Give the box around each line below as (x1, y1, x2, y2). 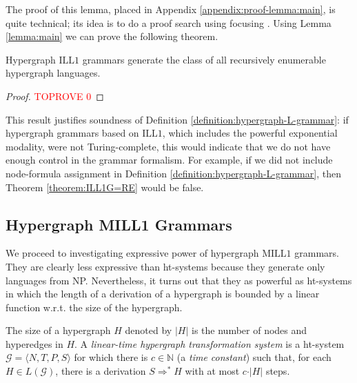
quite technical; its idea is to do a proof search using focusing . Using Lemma (6, 15, 331, 30)
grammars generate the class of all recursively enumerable (82, 52, 326, 66)
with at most (185, 364, 240, 378)
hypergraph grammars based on (6, 126, 139, 140)
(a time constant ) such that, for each (176, 350, 331, 364)
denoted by (125, 323, 172, 337)
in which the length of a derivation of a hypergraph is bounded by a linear (6, 286, 320, 301)
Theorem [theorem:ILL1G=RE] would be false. (6, 179, 204, 194)
